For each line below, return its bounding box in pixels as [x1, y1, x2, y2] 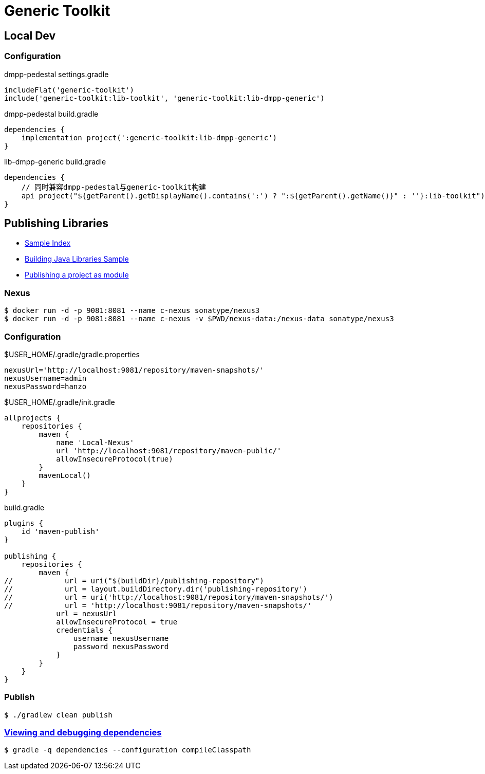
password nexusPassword [73, 642, 169, 651]
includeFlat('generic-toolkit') [4, 85, 134, 94]
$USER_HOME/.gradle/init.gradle [4, 397, 115, 407]
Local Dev [4, 29, 56, 42]
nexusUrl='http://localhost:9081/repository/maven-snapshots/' [4, 365, 264, 374]
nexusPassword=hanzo [4, 382, 87, 391]
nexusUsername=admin [4, 374, 87, 382]
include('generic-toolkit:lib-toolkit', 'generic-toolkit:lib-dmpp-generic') [4, 94, 325, 102]
